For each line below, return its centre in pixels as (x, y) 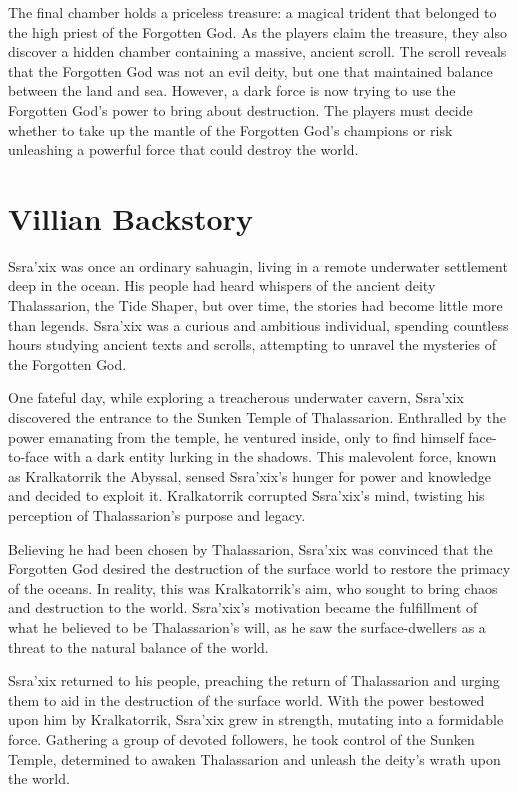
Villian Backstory (130, 217)
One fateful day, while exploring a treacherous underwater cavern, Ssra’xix (236, 397)
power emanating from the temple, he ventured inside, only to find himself (236, 436)
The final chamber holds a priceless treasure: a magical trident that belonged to (252, 12)
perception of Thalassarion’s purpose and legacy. (157, 515)
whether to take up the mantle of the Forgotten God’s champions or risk (230, 129)
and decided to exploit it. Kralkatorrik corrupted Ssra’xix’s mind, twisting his (246, 495)
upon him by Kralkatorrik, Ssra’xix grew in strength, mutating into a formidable (256, 719)
